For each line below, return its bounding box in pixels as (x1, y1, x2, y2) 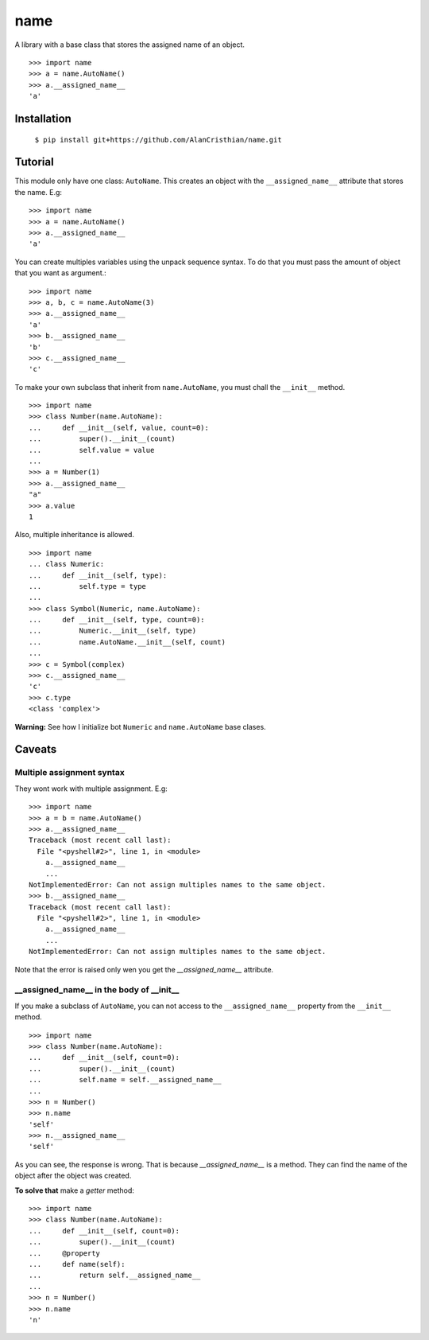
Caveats (14, 742, 57, 756)
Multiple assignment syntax (14, 767, 125, 778)
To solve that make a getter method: (14, 1186, 135, 1195)
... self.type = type (29, 582, 147, 590)
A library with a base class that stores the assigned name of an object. (14, 40, 245, 49)
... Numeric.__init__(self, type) (29, 626, 197, 636)
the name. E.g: (14, 187, 63, 197)
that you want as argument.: (14, 268, 106, 278)
